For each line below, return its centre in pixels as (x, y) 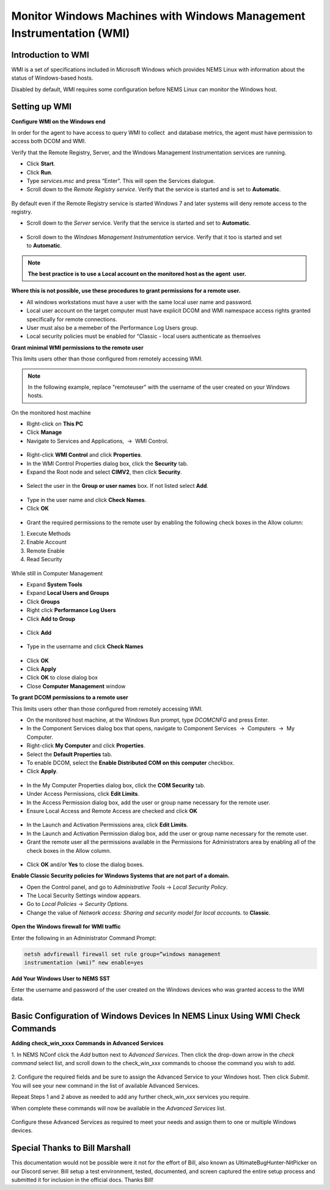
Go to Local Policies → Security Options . (78, 904)
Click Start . (41, 164)
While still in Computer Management (57, 573)
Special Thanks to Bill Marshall (71, 1148)
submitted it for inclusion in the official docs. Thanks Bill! (82, 1180)
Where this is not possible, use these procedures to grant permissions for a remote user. (126, 291)
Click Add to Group (51, 619)
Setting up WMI (41, 107)
